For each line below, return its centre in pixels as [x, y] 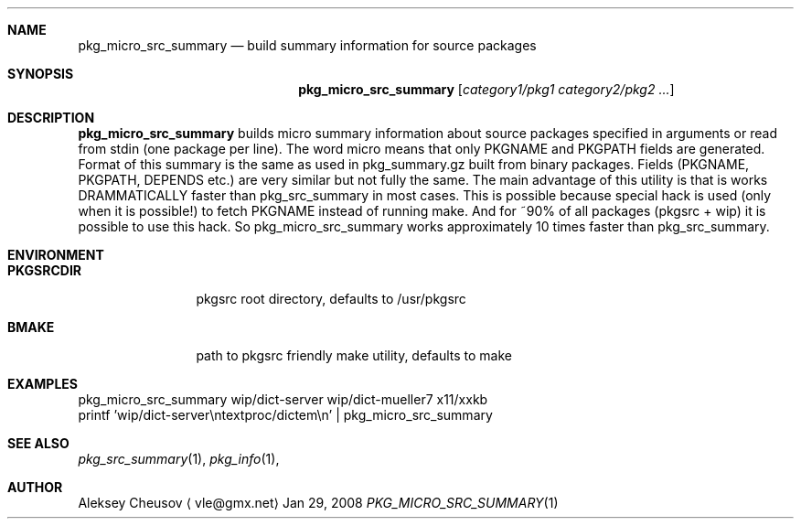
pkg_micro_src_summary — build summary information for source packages [307, 45]
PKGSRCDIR [45, 270]
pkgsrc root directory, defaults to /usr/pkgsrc [331, 299]
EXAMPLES [43, 384]
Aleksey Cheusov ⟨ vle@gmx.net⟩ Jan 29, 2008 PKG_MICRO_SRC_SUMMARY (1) [318, 503]
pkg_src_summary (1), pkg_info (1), [179, 459]
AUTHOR [35, 487]
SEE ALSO [38, 443]
